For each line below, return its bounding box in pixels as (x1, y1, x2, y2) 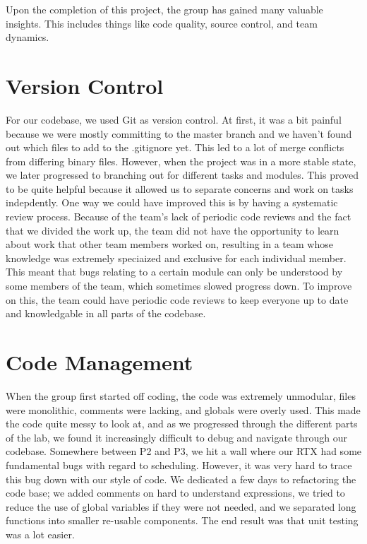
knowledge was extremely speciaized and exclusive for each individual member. (6, 250, 347, 265)
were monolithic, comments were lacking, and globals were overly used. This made (6, 402, 361, 417)
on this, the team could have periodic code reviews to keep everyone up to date (6, 292, 349, 307)
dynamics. (6, 30, 49, 45)
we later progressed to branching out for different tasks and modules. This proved (6, 167, 359, 182)
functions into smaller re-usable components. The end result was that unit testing (6, 513, 359, 528)
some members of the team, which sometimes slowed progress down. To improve (6, 278, 352, 293)
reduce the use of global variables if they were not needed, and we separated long (6, 499, 356, 514)
